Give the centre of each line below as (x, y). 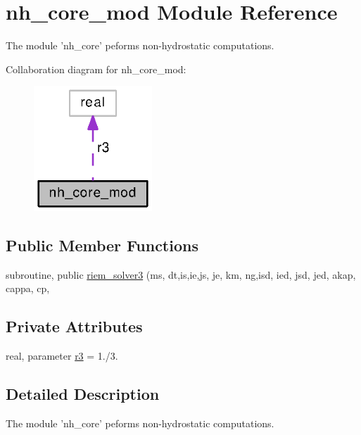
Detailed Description (83, 393)
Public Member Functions (102, 245)
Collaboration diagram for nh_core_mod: (96, 69)
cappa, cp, (28, 288)
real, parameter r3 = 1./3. (62, 355)
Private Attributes (74, 326)
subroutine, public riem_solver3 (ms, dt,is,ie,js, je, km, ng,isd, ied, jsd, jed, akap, (181, 274)
